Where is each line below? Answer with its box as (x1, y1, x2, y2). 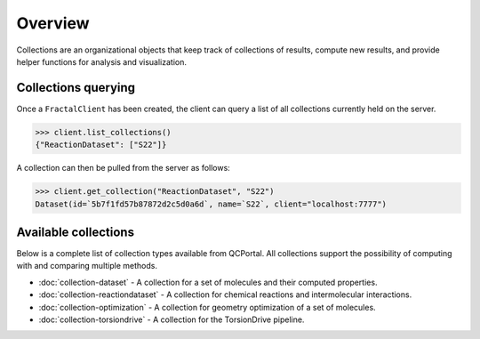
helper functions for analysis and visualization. (16, 56, 187, 67)
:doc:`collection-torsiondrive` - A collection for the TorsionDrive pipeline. (38, 314, 305, 325)
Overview (16, 13, 90, 33)
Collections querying (16, 80, 136, 95)
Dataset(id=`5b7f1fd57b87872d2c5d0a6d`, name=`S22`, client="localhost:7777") (35, 198, 387, 209)
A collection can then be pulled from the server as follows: (16, 163, 230, 174)
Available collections (16, 224, 135, 239)
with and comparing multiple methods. (16, 261, 157, 271)
